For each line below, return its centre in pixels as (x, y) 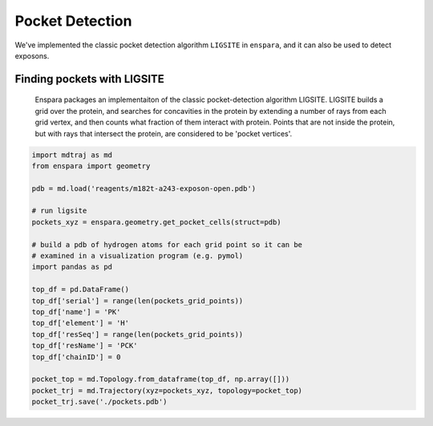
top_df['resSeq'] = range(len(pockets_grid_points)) (138, 334)
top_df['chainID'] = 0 (76, 357)
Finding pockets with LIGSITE (89, 79)
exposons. (32, 55)
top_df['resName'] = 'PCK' (85, 346)
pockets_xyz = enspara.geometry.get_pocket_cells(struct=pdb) (156, 222)
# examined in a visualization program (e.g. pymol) (138, 256)
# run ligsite (59, 211)
